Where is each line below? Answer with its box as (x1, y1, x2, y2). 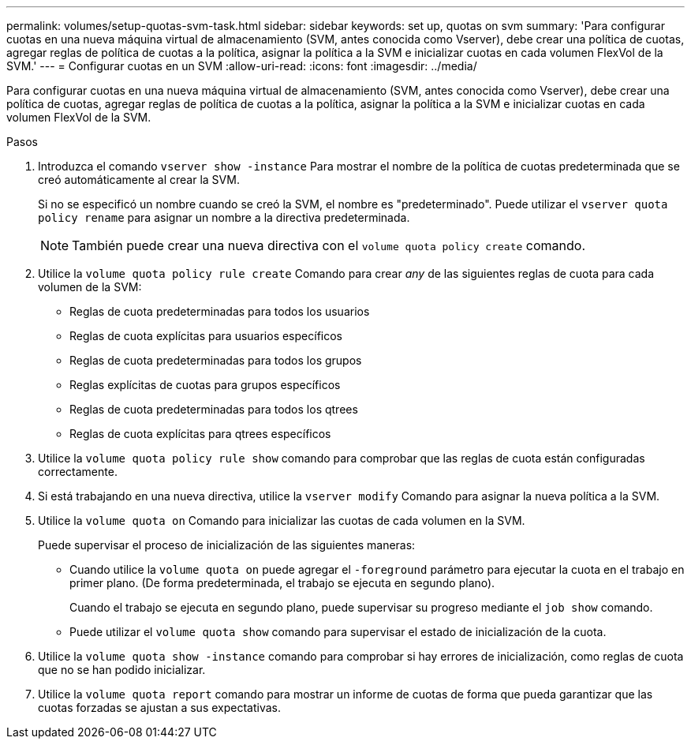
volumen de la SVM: (38, 280, 142, 294)
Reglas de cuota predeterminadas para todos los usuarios (69, 305, 370, 318)
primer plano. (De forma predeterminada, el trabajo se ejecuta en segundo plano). (69, 576, 495, 590)
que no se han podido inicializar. (38, 663, 206, 676)
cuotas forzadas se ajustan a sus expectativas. (38, 701, 282, 714)
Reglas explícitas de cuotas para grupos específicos (69, 378, 341, 391)
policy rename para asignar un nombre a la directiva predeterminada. (38, 211, 410, 224)
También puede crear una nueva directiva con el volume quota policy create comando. (72, 238, 585, 253)
